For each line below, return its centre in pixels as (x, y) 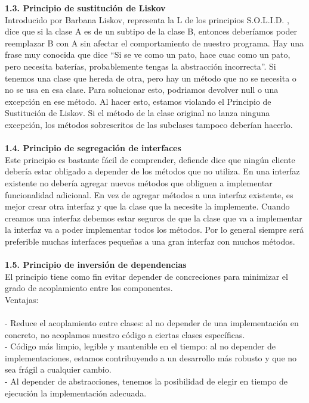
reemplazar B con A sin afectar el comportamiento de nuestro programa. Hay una (154, 43)
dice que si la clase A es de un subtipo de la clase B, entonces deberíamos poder (151, 31)
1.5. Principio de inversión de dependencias (96, 265)
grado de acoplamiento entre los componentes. (89, 288)
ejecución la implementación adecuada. (76, 393)
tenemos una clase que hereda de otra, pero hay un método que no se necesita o (151, 78)
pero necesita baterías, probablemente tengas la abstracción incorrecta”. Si (140, 66)
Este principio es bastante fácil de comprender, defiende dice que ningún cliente (150, 159)
